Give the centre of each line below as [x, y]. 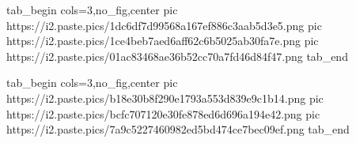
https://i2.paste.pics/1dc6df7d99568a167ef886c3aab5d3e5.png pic [164, 25]
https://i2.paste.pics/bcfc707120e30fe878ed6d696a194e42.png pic [163, 113]
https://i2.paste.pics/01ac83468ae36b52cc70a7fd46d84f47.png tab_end [177, 56]
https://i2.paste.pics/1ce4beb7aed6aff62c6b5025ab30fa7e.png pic [163, 41]
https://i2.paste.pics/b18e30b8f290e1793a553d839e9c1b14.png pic [165, 98]
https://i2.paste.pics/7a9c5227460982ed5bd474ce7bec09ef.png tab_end [178, 129]
